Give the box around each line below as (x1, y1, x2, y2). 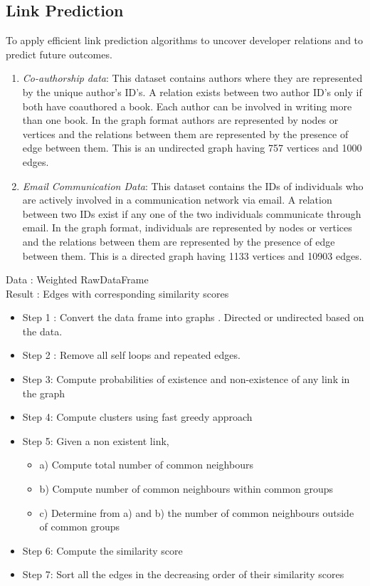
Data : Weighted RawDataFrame (6, 272, 149, 287)
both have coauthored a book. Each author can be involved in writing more (22, 98, 352, 113)
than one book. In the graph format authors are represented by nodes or (22, 113, 339, 127)
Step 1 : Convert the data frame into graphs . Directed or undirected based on (22, 310, 364, 325)
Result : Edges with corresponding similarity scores (6, 286, 229, 300)
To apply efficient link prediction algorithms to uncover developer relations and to (6, 33, 364, 48)
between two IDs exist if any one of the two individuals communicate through (22, 206, 361, 221)
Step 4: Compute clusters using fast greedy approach (22, 409, 253, 424)
